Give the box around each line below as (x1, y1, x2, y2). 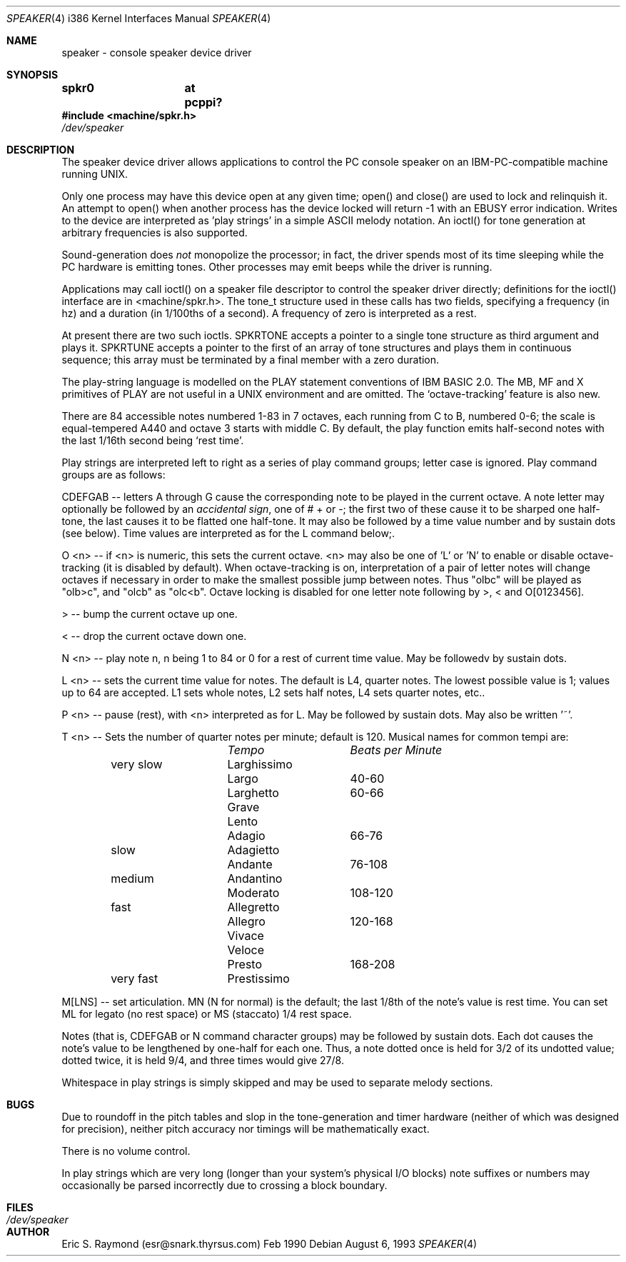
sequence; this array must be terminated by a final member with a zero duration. (61, 354, 440, 366)
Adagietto (227, 843, 280, 857)
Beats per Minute (350, 743, 443, 757)
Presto (227, 957, 262, 971)
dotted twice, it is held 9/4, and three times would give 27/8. (61, 1054, 344, 1066)
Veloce (227, 943, 265, 957)
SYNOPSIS (6, 69, 59, 81)
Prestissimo (227, 971, 290, 986)
